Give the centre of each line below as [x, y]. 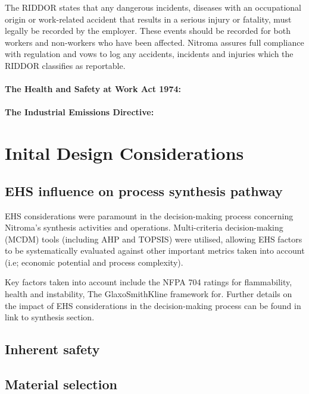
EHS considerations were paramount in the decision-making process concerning [149, 215]
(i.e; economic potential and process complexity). [94, 262]
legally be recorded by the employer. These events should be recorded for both [148, 31]
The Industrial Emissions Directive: [79, 112]
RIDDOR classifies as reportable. [65, 65]
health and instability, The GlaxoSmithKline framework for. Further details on [149, 294]
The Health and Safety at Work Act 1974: [93, 89]
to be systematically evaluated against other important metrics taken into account [155, 250]
